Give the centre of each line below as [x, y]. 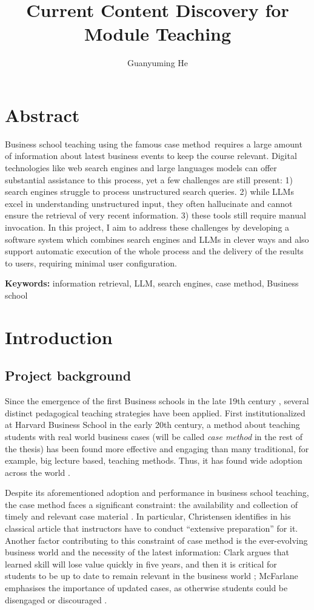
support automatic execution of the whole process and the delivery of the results [154, 251]
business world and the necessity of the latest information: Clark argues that [147, 552]
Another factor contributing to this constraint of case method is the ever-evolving [156, 540]
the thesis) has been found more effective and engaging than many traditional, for [157, 448]
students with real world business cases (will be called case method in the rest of [154, 436]
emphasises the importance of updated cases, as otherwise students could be [146, 588]
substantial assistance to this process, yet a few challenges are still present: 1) [149, 179]
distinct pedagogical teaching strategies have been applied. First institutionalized [155, 412]
